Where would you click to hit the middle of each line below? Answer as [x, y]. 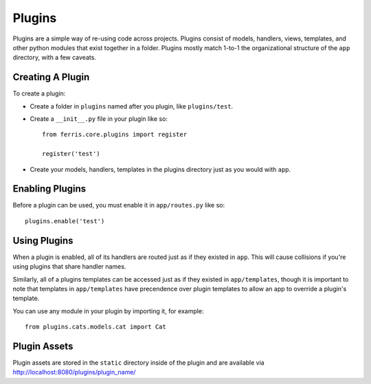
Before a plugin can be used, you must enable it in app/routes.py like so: [119, 205]
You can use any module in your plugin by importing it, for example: [108, 311]
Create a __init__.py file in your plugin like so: [99, 119]
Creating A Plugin [51, 77]
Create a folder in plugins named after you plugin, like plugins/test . [132, 106]
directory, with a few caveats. [54, 58]
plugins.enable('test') [65, 221]
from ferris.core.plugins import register [115, 135]
